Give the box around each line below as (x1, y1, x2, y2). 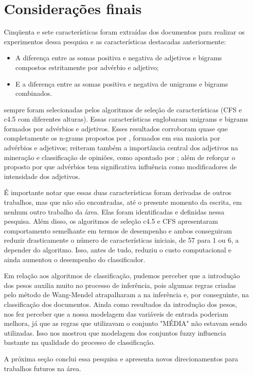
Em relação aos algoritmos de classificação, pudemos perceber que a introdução (4, 270, 240, 281)
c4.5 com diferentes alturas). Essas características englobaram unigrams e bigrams (4, 114, 248, 124)
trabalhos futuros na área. (4, 363, 81, 373)
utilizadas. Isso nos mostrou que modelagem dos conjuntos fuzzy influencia (4, 327, 226, 338)
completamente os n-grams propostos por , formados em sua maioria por (4, 133, 220, 143)
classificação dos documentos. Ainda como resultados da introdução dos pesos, (4, 299, 237, 309)
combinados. (15, 88, 52, 98)
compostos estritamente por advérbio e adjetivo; (15, 62, 159, 72)
